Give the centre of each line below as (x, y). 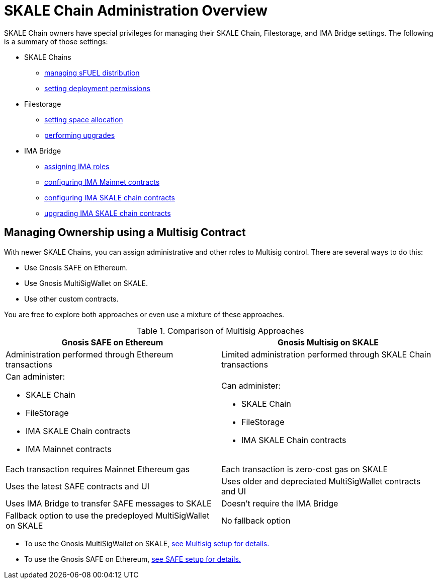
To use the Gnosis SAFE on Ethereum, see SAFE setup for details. (133, 559)
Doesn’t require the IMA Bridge (280, 503)
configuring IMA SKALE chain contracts (110, 197)
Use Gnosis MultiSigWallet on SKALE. (86, 283)
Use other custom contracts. (71, 299)
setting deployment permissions (97, 88)
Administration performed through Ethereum (90, 354)
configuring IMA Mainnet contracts (102, 182)
